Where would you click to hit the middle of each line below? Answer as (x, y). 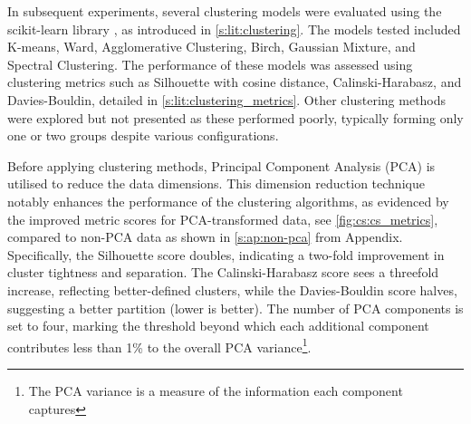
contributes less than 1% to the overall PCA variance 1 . (159, 345)
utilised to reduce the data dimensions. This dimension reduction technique (216, 183)
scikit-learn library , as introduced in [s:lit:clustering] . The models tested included (234, 29)
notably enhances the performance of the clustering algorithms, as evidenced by (228, 201)
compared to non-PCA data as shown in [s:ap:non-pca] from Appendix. (205, 237)
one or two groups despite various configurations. (143, 135)
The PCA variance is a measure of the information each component (216, 390)
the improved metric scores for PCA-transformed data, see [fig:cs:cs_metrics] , (223, 219)
